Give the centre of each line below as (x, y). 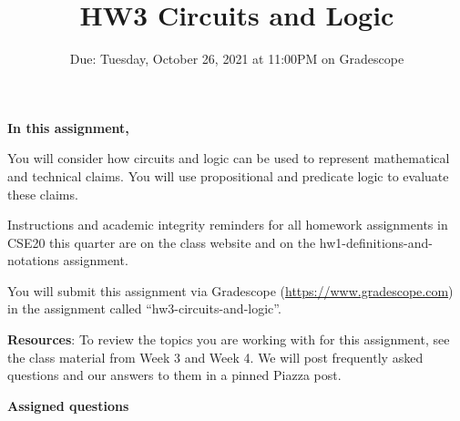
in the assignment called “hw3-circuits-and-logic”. (144, 308)
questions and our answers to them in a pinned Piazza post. (174, 375)
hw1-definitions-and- (376, 242)
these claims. (43, 194)
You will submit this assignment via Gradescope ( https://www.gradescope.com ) (230, 290)
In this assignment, (68, 127)
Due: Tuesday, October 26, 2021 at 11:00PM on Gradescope (237, 59)
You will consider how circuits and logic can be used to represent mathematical (229, 158)
